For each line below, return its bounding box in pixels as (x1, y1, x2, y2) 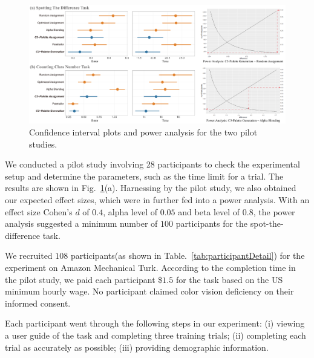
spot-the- (250, 217, 284, 230)
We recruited (5, 249, 53, 262)
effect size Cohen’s (5, 205, 73, 218)
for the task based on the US (175, 273, 283, 285)
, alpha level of (103, 205, 158, 218)
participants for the (175, 217, 248, 230)
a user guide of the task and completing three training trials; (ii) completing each (5, 328, 306, 341)
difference (5, 229, 40, 241)
